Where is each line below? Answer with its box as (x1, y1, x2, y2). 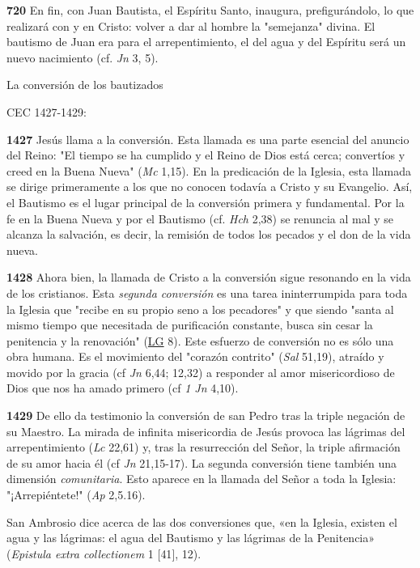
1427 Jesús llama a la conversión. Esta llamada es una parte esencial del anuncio (6, 130, 409, 147)
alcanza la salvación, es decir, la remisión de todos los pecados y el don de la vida (6, 226, 411, 243)
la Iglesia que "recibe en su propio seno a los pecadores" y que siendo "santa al (6, 300, 394, 317)
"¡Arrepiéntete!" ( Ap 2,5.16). (6, 486, 146, 503)
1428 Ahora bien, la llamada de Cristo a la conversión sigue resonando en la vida (6, 269, 411, 286)
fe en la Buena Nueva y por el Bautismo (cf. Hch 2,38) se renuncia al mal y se (6, 210, 394, 227)
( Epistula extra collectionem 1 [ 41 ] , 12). (6, 545, 202, 562)
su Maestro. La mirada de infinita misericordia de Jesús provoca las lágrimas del (6, 422, 405, 439)
